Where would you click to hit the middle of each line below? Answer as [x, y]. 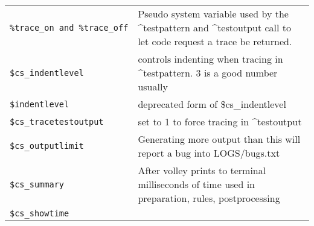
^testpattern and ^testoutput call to [215, 27]
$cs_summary [37, 184]
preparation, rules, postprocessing [209, 198]
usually [153, 86]
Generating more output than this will [219, 139]
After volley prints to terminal [202, 170]
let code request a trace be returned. [215, 41]
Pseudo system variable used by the [213, 14]
